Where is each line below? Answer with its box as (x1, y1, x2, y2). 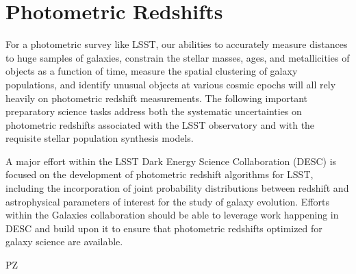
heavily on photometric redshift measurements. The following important (5, 90, 308, 105)
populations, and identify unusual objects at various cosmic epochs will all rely (5, 77, 336, 91)
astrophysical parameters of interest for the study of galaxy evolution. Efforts (5, 194, 330, 208)
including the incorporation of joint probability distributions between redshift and (5, 181, 349, 195)
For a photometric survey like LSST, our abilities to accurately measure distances (5, 37, 348, 51)
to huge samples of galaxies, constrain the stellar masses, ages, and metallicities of (5, 50, 350, 64)
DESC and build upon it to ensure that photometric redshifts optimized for (5, 221, 322, 235)
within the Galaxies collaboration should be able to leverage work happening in (5, 208, 339, 222)
